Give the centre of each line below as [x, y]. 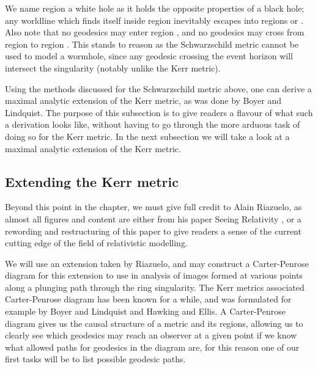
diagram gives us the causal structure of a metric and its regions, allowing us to [154, 323]
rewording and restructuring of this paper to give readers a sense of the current [153, 231]
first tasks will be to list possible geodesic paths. [95, 359]
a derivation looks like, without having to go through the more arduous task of [153, 124]
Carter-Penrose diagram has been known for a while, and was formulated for [148, 299]
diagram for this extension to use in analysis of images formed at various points [154, 275]
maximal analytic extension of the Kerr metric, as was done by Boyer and [143, 100]
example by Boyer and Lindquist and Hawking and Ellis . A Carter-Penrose [145, 311]
